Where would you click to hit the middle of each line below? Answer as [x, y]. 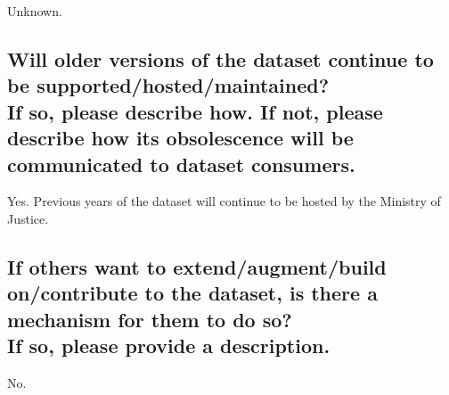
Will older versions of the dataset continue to [220, 58]
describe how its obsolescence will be [180, 138]
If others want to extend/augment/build [197, 266]
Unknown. [35, 11]
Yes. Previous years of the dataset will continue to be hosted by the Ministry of [224, 201]
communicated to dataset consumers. [181, 164]
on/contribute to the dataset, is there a [192, 293]
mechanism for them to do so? [150, 319]
